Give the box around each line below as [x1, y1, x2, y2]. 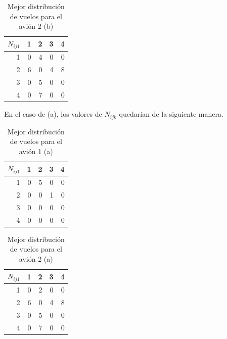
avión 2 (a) [19, 253, 53, 264]
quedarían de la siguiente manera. [119, 109, 223, 119]
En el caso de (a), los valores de [4, 109, 102, 119]
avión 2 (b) [19, 21, 54, 31]
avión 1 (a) [19, 146, 53, 156]
